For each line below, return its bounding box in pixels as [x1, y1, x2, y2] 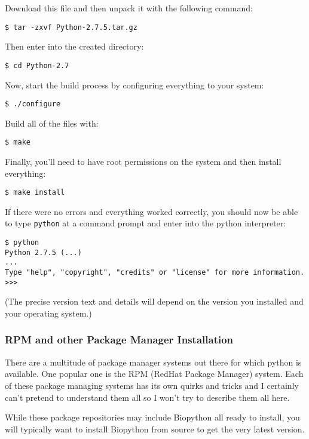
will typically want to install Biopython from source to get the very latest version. [5, 422, 305, 435]
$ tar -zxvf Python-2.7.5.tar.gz [5, 23, 137, 32]
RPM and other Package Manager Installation [5, 332, 234, 347]
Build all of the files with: [5, 116, 99, 129]
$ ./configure [5, 100, 61, 109]
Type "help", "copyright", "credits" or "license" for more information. [5, 268, 305, 277]
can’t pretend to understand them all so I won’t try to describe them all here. [5, 391, 290, 403]
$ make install [5, 188, 65, 197]
